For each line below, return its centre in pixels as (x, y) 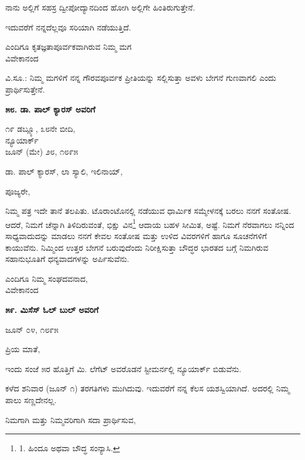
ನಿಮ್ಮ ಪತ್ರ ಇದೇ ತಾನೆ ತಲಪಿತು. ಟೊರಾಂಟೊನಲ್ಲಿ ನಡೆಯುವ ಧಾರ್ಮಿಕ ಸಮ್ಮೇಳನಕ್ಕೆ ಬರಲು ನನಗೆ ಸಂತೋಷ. (148, 211)
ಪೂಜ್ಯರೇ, (18, 191)
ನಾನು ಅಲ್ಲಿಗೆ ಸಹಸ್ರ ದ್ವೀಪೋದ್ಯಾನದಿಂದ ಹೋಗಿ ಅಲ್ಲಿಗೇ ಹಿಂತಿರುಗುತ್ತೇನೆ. (100, 7)
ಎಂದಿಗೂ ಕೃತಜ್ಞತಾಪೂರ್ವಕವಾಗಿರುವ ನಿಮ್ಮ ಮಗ (68, 47)
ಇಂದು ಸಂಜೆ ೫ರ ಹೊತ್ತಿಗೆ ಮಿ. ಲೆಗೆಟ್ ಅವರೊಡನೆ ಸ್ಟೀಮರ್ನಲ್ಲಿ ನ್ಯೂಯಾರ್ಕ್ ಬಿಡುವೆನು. (124, 368)
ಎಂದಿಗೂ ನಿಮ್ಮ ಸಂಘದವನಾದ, (47, 278)
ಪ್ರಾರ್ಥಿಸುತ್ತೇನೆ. (25, 89)
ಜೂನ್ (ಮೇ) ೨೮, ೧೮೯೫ (42, 151)
